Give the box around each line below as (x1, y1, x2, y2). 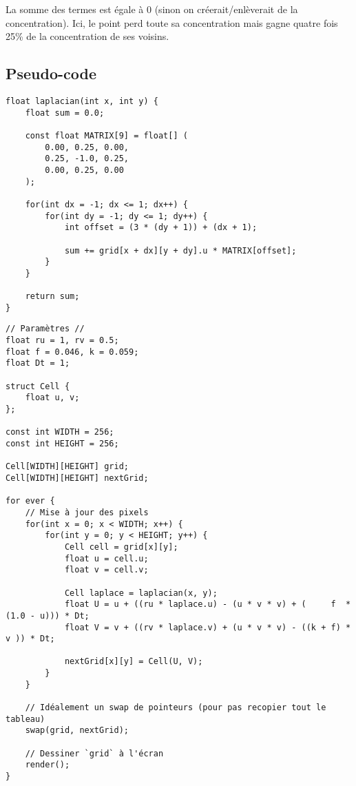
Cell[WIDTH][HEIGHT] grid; (6, 462, 129, 472)
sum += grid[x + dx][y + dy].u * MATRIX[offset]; (64, 245, 297, 256)
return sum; (25, 291, 80, 302)
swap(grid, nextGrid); (25, 725, 129, 736)
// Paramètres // (6, 324, 85, 334)
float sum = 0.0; (25, 107, 105, 118)
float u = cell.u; (64, 553, 149, 563)
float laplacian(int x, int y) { (6, 96, 158, 106)
